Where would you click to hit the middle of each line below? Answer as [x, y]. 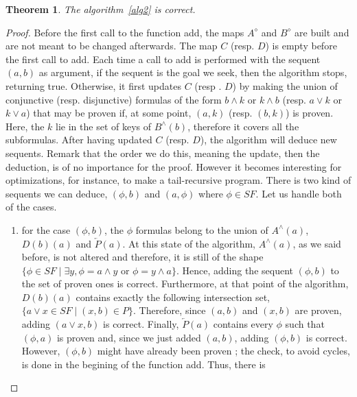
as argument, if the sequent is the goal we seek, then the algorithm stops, [193, 72]
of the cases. [31, 207]
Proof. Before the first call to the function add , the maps [125, 32]
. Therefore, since [169, 310]
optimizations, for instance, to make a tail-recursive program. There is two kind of [178, 180]
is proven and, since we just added [129, 337]
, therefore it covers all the [243, 126]
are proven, [318, 310]
